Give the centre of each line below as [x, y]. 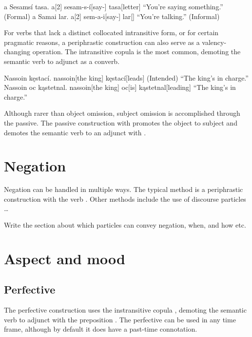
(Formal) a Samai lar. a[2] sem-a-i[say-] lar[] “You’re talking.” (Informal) [112, 16]
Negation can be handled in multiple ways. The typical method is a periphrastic [124, 189]
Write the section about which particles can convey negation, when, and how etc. [125, 225]
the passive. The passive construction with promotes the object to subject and [121, 122]
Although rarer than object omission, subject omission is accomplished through [122, 113]
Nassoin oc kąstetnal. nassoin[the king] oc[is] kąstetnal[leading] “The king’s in [120, 87]
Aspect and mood [65, 258]
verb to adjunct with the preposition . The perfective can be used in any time [120, 319]
